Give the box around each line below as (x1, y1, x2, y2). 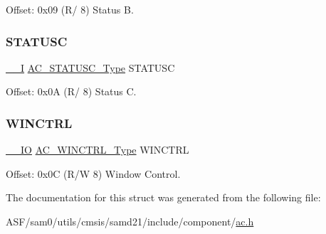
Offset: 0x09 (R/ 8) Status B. (6, 2, 134, 16)
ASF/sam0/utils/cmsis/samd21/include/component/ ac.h (6, 214, 254, 228)
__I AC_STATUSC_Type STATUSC (6, 60, 175, 75)
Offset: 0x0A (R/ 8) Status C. (6, 84, 137, 99)
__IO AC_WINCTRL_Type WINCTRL (6, 142, 189, 157)
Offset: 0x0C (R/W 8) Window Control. (6, 166, 181, 181)
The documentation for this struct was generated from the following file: (6, 190, 321, 205)
